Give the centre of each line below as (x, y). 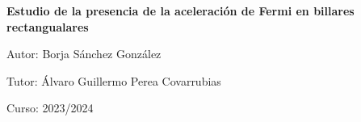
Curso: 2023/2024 (50, 108)
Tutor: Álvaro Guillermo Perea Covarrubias (114, 80)
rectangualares (48, 26)
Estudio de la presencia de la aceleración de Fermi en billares (180, 11)
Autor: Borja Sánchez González (84, 54)
